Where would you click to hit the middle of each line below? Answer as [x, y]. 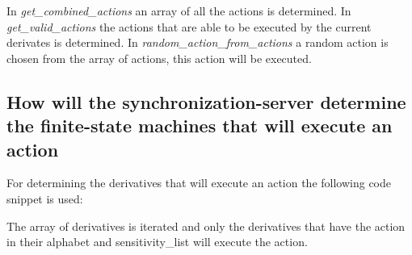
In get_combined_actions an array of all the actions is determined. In [179, 10]
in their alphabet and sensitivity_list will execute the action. [157, 242]
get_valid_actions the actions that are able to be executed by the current [189, 26]
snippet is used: [45, 198]
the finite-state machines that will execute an [200, 125]
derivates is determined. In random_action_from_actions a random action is [198, 42]
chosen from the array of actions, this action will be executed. [159, 58]
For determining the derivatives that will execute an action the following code [199, 183]
